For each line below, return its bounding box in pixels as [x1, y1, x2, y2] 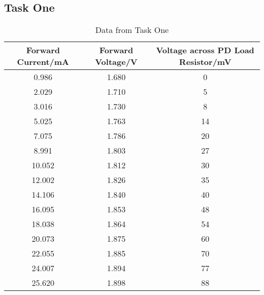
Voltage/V [95, 56, 138, 68]
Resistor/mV [179, 56, 232, 68]
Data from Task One [95, 24, 169, 36]
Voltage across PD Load [156, 44, 254, 56]
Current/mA [17, 56, 70, 68]
